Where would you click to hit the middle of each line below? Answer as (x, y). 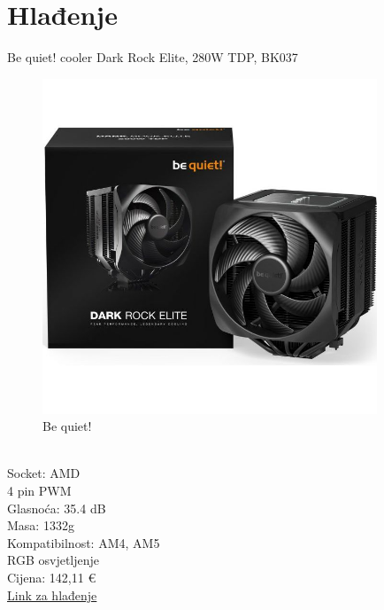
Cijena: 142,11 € (52, 577)
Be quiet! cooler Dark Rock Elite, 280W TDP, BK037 (153, 57)
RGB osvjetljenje (54, 560)
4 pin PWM (39, 491)
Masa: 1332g (41, 525)
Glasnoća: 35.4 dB (57, 508)
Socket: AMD (44, 473)
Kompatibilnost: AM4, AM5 (84, 542)
